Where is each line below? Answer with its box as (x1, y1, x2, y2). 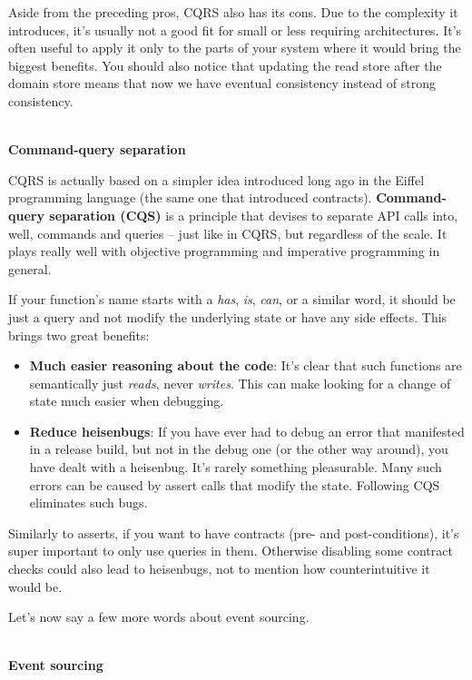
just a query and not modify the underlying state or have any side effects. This (8, 307, 447, 326)
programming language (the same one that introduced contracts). (8, 188, 372, 207)
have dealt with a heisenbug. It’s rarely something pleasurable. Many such (29, 458, 442, 477)
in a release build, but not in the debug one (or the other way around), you (29, 439, 448, 458)
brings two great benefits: (8, 325, 150, 344)
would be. (8, 577, 63, 596)
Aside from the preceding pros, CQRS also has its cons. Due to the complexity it (8, 3, 458, 21)
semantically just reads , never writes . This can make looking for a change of (29, 373, 451, 392)
